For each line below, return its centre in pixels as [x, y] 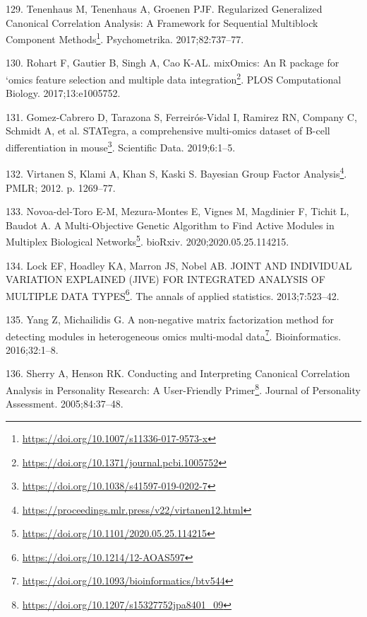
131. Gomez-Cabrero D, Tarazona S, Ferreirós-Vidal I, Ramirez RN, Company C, [181, 116]
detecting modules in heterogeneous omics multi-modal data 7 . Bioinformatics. [174, 335]
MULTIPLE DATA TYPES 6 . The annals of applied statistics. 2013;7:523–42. [173, 294]
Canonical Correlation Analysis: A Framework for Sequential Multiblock [162, 22]
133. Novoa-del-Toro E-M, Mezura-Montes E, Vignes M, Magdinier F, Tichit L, [178, 211]
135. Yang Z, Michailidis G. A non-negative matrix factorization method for [170, 319]
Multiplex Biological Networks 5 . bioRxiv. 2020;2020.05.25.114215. [148, 240]
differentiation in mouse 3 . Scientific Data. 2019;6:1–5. [121, 146]
